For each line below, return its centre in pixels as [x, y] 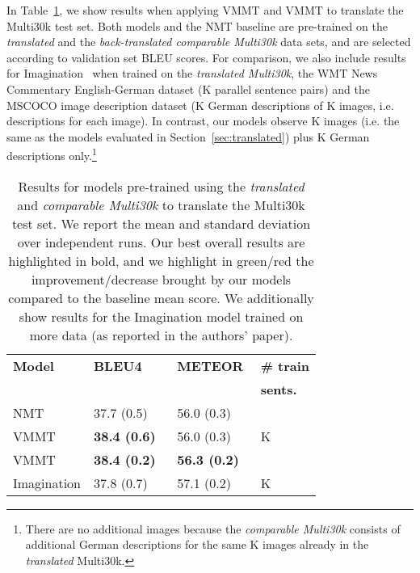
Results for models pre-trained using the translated [161, 186]
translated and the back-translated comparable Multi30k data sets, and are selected [209, 42]
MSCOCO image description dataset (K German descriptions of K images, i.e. [200, 105]
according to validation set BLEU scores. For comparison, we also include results [206, 57]
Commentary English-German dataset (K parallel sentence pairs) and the [188, 88]
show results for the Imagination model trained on [161, 316]
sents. [279, 389]
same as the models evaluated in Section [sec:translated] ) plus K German [188, 136]
